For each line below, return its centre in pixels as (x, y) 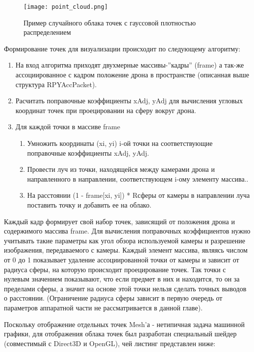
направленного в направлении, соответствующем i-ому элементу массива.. (138, 178)
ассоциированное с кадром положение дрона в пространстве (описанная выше (132, 75)
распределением (47, 32)
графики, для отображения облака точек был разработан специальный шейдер (120, 334)
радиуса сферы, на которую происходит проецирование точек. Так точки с (115, 269)
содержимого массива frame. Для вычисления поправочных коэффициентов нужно (127, 231)
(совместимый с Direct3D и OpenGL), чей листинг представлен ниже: (110, 343)
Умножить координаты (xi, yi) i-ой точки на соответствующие (120, 143)
